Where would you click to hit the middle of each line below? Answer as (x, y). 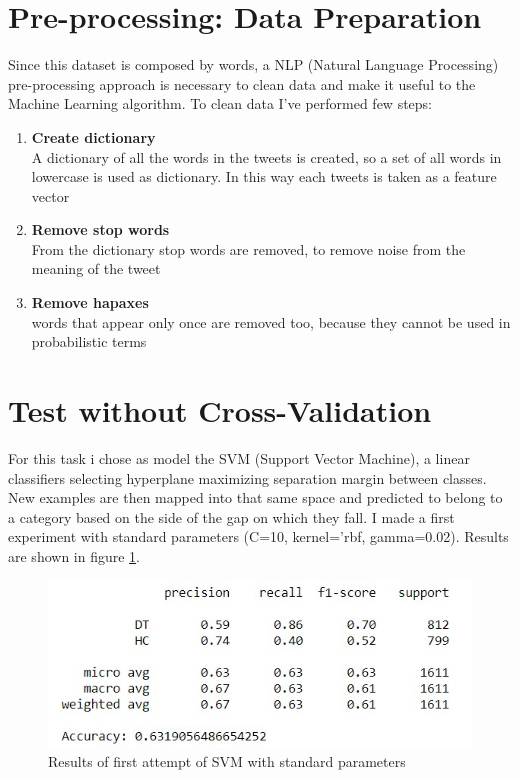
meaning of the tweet (96, 268)
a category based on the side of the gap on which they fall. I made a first (231, 516)
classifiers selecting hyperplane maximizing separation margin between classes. (247, 477)
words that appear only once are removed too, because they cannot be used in (271, 321)
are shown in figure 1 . (74, 555)
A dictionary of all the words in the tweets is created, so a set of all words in (266, 156)
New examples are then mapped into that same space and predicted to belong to (255, 497)
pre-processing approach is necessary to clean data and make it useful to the (242, 83)
